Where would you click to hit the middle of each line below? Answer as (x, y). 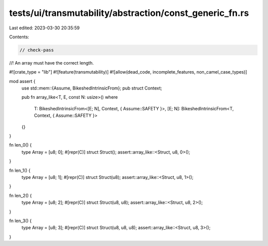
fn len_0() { (20, 145)
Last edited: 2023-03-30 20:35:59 (44, 28)
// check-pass (37, 50)
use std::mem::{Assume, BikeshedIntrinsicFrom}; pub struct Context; (92, 88)
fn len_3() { (20, 221)
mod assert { (22, 81)
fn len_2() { (21, 195)
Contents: (19, 37)
